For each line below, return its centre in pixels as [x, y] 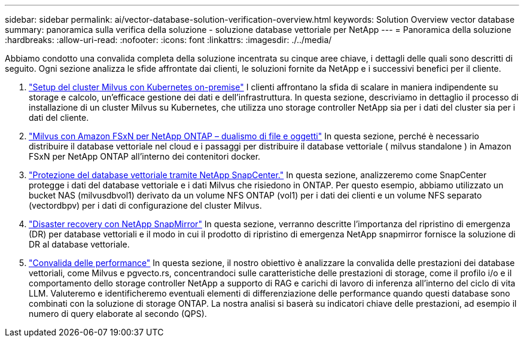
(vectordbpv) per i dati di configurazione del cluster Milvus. [145, 205]
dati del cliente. [59, 117]
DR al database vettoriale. [79, 244]
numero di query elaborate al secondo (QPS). [118, 314]
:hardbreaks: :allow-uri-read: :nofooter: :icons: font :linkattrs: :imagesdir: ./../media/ [168, 40]
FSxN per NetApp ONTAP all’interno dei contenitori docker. [145, 156]
